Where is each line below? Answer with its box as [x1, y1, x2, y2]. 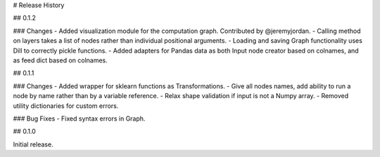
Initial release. [13, 140, 53, 149]
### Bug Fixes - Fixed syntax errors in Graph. [13, 114, 146, 123]
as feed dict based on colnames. [13, 56, 108, 64]
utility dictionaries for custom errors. [13, 102, 119, 110]
